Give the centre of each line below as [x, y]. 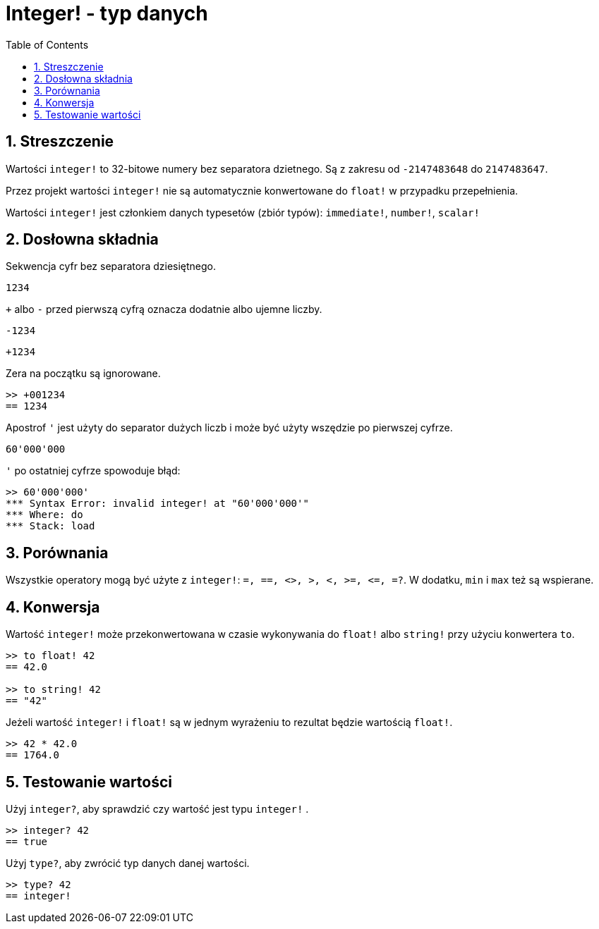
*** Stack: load [50, 526]
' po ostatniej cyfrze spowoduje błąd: [93, 471]
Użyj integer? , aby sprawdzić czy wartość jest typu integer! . [157, 808]
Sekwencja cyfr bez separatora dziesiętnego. [111, 266]
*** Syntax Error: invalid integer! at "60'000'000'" [157, 504]
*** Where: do [44, 515]
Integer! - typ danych [107, 13]
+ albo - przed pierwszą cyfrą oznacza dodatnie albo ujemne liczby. [164, 309]
